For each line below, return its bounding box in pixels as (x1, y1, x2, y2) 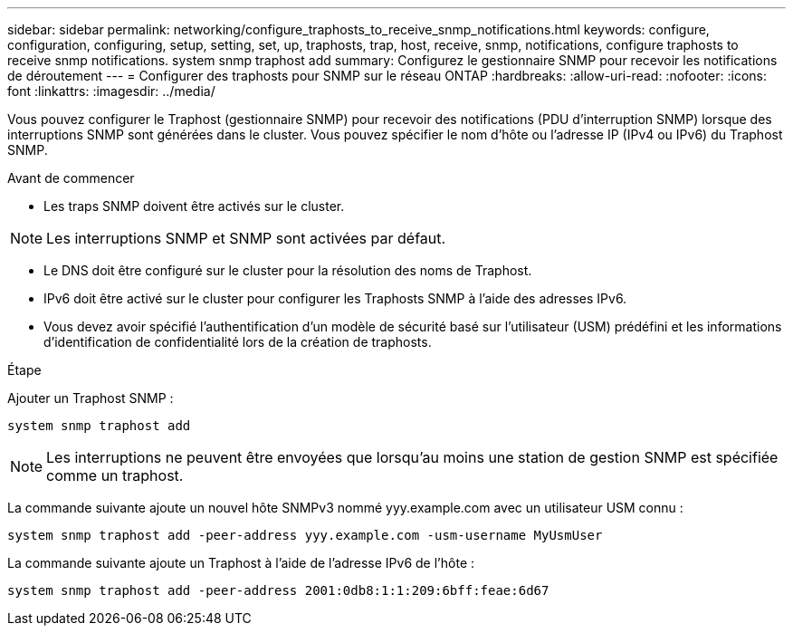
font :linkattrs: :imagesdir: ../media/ (7, 83, 215, 99)
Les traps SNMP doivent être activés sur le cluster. (43, 198, 345, 214)
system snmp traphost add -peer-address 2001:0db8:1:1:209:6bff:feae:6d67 (7, 583, 549, 598)
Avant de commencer (7, 170, 135, 186)
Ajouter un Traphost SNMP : (7, 390, 174, 406)
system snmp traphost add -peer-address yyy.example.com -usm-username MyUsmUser (7, 528, 603, 542)
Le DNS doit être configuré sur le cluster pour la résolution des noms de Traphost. (43, 263, 532, 278)
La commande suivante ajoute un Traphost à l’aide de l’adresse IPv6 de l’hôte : (7, 555, 475, 571)
